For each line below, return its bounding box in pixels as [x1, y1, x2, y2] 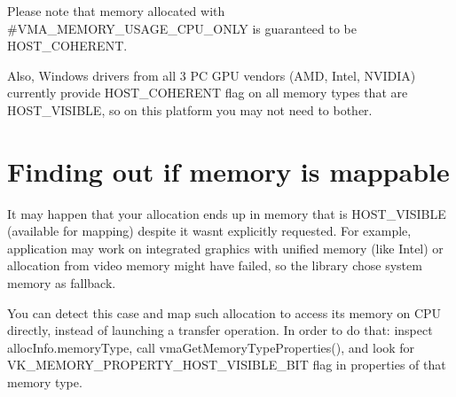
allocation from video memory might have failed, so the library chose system [7, 256, 422, 275]
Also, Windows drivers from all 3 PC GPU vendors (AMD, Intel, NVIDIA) [7, 66, 416, 84]
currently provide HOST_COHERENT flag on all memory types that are [7, 83, 408, 102]
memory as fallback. [7, 274, 116, 292]
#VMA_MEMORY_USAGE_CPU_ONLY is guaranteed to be [7, 19, 358, 37]
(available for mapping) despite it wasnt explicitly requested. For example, [7, 222, 412, 240]
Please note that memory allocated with [7, 2, 225, 19]
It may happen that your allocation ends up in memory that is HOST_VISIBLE [7, 204, 446, 222]
